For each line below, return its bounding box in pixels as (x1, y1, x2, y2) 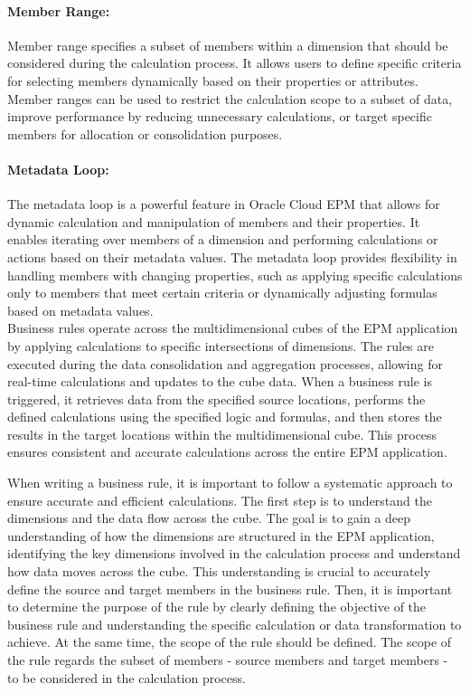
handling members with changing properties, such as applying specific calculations (7, 265, 463, 284)
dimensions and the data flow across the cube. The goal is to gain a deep (7, 508, 411, 527)
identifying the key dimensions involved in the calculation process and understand (7, 544, 461, 563)
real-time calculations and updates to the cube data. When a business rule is (7, 372, 432, 391)
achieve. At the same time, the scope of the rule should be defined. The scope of (7, 632, 452, 651)
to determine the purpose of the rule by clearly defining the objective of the (7, 597, 427, 616)
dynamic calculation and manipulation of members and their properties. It (7, 212, 420, 231)
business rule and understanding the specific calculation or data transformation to (7, 614, 462, 633)
